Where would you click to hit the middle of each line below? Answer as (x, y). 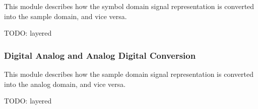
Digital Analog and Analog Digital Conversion (100, 55)
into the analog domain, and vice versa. (65, 84)
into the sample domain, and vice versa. (66, 16)
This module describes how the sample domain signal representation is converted (129, 74)
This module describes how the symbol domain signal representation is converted (129, 6)
